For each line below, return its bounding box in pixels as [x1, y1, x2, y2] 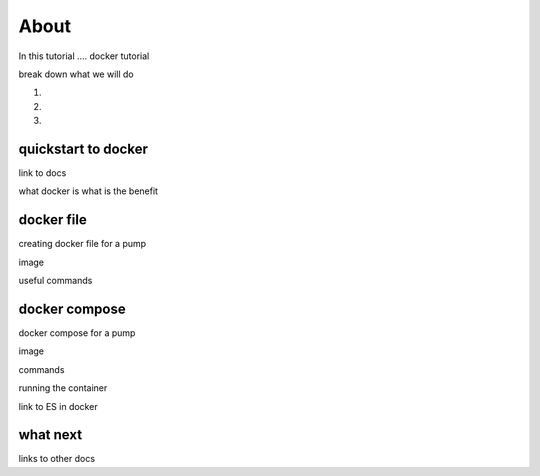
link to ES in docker [18, 400, 99, 412]
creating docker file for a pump [18, 238, 147, 250]
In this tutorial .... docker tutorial [18, 50, 150, 62]
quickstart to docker [18, 140, 149, 157]
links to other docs [18, 453, 95, 465]
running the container [18, 382, 108, 394]
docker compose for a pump [18, 327, 136, 339]
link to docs [18, 167, 67, 179]
